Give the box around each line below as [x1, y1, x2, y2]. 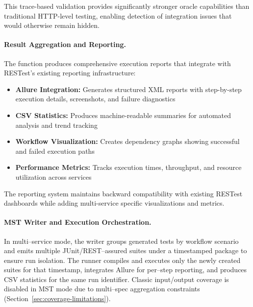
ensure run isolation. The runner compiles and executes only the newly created [4, 255, 241, 265]
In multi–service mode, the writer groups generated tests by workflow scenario [4, 236, 239, 246]
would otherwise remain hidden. [4, 20, 100, 30]
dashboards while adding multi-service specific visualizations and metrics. [4, 198, 225, 208]
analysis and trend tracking [15, 119, 98, 130]
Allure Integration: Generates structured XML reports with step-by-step [15, 84, 242, 94]
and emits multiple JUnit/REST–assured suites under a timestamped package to [4, 245, 247, 256]
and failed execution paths [15, 145, 95, 156]
